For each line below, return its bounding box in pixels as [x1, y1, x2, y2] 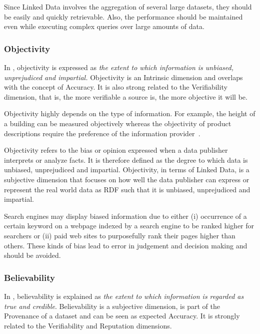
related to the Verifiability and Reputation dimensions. [4, 320, 172, 330]
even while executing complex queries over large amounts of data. [4, 21, 204, 32]
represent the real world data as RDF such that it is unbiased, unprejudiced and [4, 184, 250, 194]
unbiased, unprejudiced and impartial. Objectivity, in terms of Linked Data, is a [4, 164, 249, 175]
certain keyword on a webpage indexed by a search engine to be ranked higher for [4, 220, 254, 231]
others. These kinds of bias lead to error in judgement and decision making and [4, 240, 247, 250]
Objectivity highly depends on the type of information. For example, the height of [4, 108, 255, 119]
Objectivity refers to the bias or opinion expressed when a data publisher [4, 145, 228, 155]
